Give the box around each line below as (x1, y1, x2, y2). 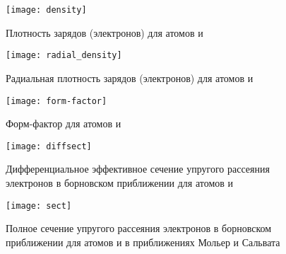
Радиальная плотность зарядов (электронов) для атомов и (6, 70, 254, 85)
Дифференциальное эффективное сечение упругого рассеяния (6, 161, 270, 176)
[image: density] (6, 5, 87, 15)
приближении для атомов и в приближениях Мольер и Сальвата (6, 234, 280, 249)
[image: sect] (6, 200, 72, 211)
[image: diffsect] (6, 141, 92, 151)
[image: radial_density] (6, 50, 122, 61)
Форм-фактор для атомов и (6, 116, 121, 131)
